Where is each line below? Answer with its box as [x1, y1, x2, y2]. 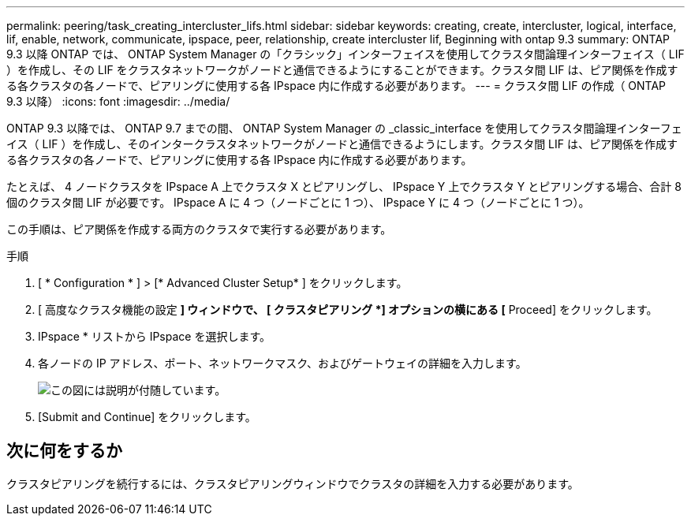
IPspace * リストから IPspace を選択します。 [38, 330, 271, 343]
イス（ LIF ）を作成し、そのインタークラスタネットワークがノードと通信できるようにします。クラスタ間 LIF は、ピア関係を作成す [6, 137, 678, 151]
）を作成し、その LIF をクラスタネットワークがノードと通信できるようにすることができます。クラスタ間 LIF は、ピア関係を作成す [6, 63, 678, 76]
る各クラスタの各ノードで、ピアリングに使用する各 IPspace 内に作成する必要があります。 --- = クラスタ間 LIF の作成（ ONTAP [6, 79, 667, 92]
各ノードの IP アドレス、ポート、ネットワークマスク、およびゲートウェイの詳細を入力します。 [38, 356, 527, 370]
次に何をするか [6, 441, 122, 461]
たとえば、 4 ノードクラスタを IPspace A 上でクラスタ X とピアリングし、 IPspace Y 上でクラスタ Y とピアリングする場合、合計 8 [6, 180, 682, 193]
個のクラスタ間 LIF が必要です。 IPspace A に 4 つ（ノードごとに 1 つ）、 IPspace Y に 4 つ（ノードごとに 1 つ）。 [6, 196, 590, 209]
